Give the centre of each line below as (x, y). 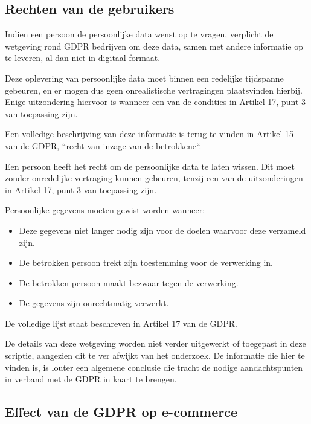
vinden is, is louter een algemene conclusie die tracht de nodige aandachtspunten (154, 367)
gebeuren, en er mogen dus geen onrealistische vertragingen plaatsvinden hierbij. (154, 90)
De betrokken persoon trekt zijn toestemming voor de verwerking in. (146, 262)
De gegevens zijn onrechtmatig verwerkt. (94, 303)
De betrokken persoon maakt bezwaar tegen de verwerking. (129, 282)
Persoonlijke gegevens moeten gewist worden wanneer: (105, 210)
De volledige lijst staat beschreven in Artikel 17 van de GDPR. (121, 323)
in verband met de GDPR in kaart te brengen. (91, 379)
